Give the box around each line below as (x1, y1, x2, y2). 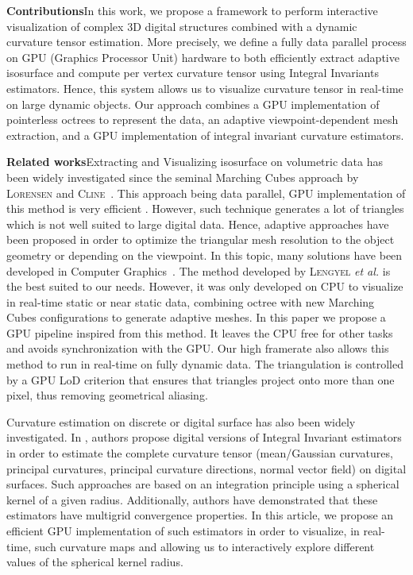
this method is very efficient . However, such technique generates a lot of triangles (6, 200, 404, 217)
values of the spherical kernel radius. (6, 554, 183, 570)
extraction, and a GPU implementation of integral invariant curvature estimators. (6, 126, 404, 143)
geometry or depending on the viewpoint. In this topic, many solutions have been (6, 246, 403, 263)
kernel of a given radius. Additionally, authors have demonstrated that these (6, 491, 378, 507)
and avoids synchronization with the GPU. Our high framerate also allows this (6, 340, 389, 357)
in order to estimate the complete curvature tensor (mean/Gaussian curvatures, (6, 445, 393, 461)
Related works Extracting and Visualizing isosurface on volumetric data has (6, 153, 384, 170)
